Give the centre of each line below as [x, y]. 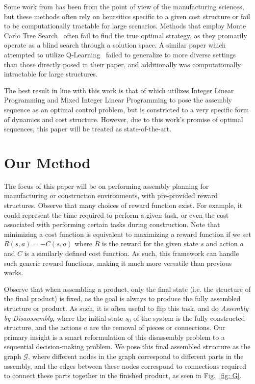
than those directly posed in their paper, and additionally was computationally [123, 64]
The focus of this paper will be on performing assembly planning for [106, 186]
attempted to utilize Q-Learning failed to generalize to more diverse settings [120, 54]
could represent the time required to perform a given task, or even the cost [116, 215]
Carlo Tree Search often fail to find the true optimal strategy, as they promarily [126, 35]
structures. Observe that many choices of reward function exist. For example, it [123, 205]
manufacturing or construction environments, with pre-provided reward [111, 195]
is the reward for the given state [150, 243]
